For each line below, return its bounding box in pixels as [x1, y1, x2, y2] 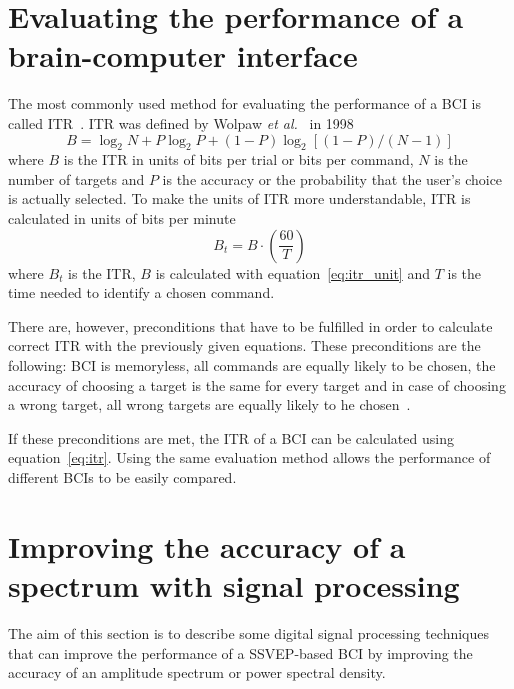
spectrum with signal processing [8, 564, 460, 605]
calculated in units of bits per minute [8, 208, 236, 229]
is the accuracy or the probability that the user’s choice [162, 168, 503, 189]
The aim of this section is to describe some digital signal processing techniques [8, 622, 489, 643]
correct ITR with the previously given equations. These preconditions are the [8, 335, 481, 356]
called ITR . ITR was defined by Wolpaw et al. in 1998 [8, 112, 354, 133]
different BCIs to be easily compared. [8, 467, 237, 488]
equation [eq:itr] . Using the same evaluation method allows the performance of [8, 447, 491, 468]
